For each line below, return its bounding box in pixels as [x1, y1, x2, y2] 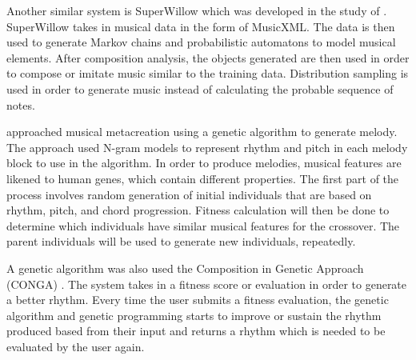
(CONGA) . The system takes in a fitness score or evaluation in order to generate [6, 275, 407, 292]
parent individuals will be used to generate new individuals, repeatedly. [6, 233, 356, 250]
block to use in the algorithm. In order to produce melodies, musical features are [6, 154, 402, 171]
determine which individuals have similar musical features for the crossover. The [6, 217, 400, 234]
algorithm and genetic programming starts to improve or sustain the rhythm [6, 306, 382, 323]
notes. [6, 96, 35, 113]
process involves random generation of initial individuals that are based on [6, 186, 372, 202]
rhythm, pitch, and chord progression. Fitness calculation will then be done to [6, 202, 390, 218]
